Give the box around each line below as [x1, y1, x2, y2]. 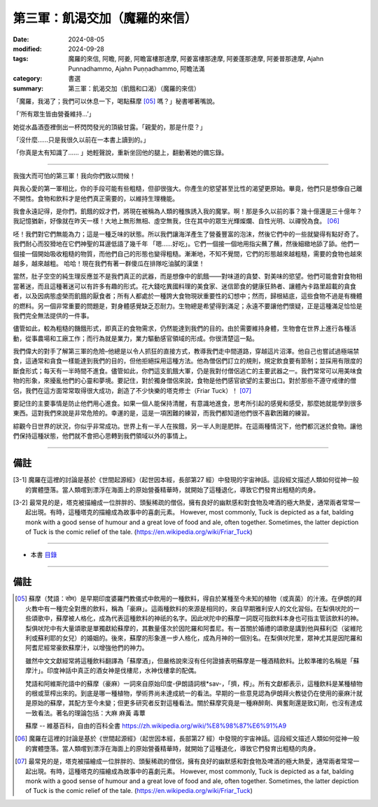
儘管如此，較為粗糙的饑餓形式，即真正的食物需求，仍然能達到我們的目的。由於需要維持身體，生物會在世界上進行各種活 [13, 324, 356, 333]
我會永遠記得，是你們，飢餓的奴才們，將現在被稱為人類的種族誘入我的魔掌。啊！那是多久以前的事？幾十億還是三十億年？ [13, 207, 363, 215]
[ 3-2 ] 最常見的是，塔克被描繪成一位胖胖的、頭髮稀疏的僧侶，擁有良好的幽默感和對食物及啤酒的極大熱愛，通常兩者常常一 [13, 498, 360, 507]
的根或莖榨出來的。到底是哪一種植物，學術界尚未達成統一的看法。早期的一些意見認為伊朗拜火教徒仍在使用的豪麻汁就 [25, 688, 363, 698]
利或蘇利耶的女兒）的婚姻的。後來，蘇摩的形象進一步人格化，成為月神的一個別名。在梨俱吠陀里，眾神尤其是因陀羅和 [25, 634, 363, 642]
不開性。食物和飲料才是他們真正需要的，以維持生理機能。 [13, 194, 178, 203]
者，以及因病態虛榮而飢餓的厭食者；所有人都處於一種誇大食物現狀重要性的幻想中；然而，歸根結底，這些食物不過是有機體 [13, 292, 363, 300]
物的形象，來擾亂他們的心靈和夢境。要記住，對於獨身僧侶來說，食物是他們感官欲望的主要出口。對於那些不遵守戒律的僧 [13, 376, 356, 385]
